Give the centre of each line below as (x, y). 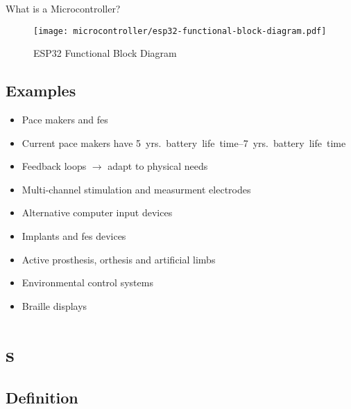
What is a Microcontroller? (63, 8)
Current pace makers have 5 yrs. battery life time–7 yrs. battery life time (184, 142)
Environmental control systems (87, 282)
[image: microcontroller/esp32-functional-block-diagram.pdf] (180, 31)
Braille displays (54, 305)
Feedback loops (54, 166)
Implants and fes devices (74, 236)
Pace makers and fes (65, 120)
